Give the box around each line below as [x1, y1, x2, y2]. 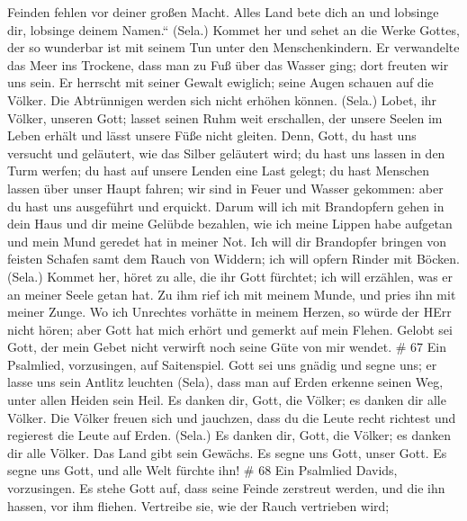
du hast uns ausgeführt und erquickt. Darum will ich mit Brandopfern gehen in [7, 196, 445, 215]
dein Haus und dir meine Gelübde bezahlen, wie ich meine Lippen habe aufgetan [7, 214, 453, 233]
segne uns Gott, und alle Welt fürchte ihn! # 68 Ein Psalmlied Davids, [7, 461, 398, 480]
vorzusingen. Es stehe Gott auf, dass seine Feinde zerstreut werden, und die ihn [7, 479, 445, 498]
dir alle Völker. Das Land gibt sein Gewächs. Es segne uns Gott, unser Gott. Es [7, 443, 447, 462]
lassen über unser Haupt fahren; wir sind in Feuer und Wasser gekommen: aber [7, 178, 444, 197]
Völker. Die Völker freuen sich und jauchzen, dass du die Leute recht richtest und [7, 408, 456, 427]
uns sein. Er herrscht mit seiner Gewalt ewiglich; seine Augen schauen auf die [7, 73, 434, 92]
